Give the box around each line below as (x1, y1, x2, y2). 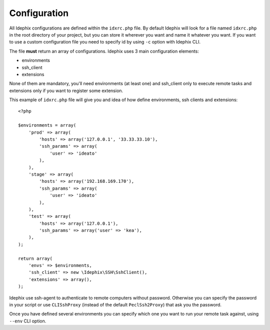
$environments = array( (18, 123, 76, 128)
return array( (18, 255, 52, 261)
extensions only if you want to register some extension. (9, 88, 123, 94)
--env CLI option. (9, 318, 46, 324)
